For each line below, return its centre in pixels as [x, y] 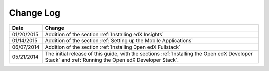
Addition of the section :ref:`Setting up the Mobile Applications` [119, 40]
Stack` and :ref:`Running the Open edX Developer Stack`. [112, 60]
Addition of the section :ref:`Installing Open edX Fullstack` [113, 47]
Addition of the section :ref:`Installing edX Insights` [105, 34]
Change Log [35, 13]
